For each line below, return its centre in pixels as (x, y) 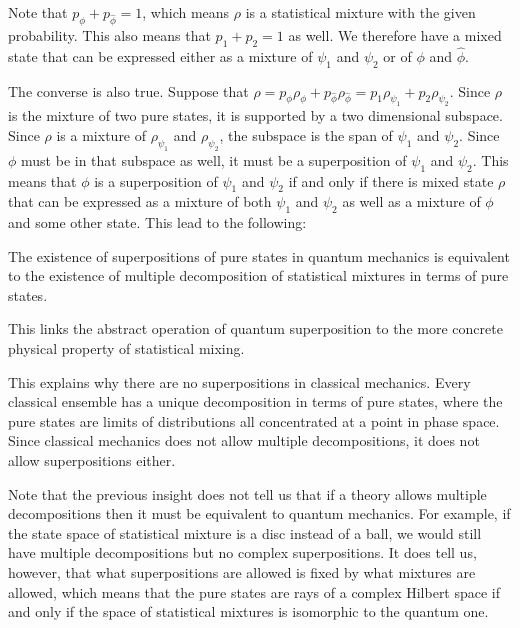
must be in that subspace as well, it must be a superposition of (214, 159)
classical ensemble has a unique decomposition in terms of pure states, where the (255, 401)
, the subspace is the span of (306, 134)
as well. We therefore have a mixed (395, 34)
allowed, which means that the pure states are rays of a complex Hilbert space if (254, 591)
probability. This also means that (109, 34)
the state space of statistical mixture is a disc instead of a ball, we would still (245, 532)
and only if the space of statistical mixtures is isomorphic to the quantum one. (248, 611)
